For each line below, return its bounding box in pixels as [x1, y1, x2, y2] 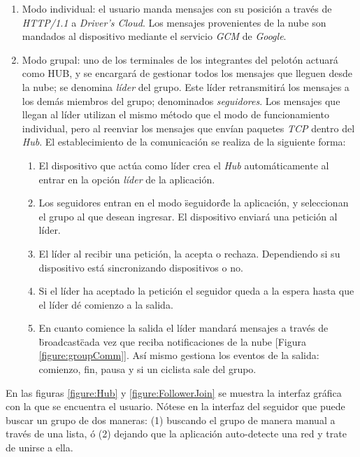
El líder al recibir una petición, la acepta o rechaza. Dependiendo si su [38, 246, 340, 260]
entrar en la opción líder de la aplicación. [38, 171, 215, 186]
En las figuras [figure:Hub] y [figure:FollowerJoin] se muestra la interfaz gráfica [6, 385, 342, 400]
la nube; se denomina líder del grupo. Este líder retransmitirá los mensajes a [22, 79, 350, 94]
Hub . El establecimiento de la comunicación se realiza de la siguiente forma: [22, 134, 346, 149]
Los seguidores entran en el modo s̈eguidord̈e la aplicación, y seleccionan [38, 195, 349, 210]
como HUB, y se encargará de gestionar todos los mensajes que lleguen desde [22, 66, 352, 80]
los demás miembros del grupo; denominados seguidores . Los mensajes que [22, 93, 340, 108]
